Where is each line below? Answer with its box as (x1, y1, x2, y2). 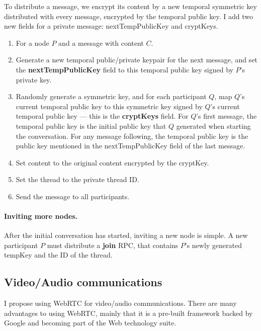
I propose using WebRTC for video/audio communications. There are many (4, 298, 237, 308)
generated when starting (176, 120, 251, 131)
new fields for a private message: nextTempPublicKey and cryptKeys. (4, 21, 218, 31)
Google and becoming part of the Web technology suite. (4, 317, 177, 328)
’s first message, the (196, 111, 257, 121)
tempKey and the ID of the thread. (4, 250, 113, 260)
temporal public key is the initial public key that (16, 120, 166, 131)
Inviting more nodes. (4, 211, 78, 221)
